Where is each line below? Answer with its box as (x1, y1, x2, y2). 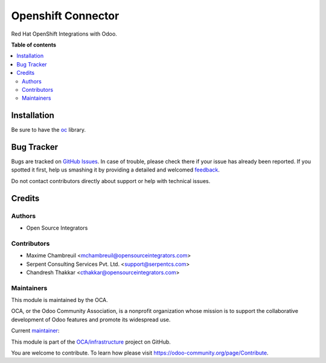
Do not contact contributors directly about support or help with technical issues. (11, 177, 211, 184)
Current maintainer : (11, 327, 60, 335)
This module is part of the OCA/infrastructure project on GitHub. (11, 338, 171, 345)
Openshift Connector (11, 9, 120, 22)
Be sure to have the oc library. (11, 126, 86, 133)
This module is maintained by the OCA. (11, 297, 108, 304)
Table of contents (11, 41, 57, 48)
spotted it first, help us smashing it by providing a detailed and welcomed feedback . (11, 166, 220, 173)
